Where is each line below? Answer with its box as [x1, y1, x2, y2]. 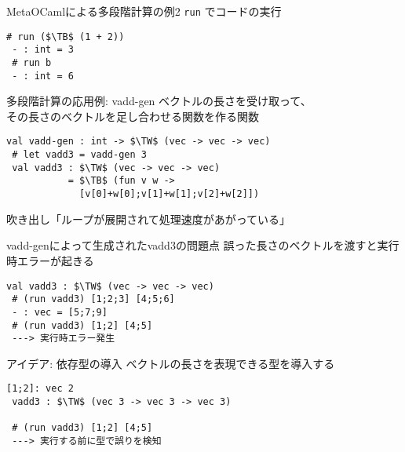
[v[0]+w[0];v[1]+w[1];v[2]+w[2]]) [79, 188, 260, 200]
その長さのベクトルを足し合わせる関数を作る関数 [6, 108, 259, 124]
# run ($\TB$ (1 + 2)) [6, 31, 125, 42]
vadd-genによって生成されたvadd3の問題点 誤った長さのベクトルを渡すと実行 [6, 237, 400, 253]
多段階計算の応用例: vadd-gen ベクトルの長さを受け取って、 [6, 93, 312, 109]
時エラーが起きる [6, 252, 94, 268]
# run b [12, 56, 52, 68]
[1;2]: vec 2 [6, 383, 74, 395]
